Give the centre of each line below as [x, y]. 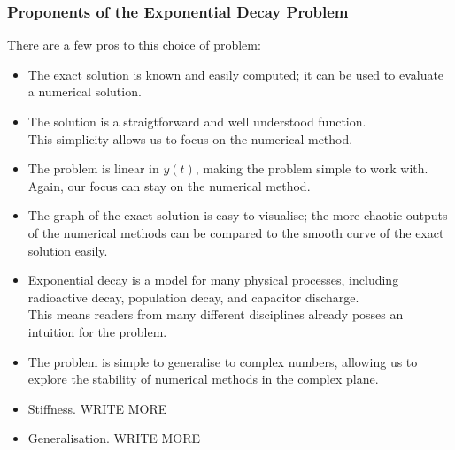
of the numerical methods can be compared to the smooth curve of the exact [236, 232]
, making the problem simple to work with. [312, 168]
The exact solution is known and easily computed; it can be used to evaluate [236, 74]
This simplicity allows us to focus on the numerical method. [190, 138]
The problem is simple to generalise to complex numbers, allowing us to [223, 361]
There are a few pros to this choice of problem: [134, 45]
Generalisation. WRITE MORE [114, 438]
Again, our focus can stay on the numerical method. [169, 185]
